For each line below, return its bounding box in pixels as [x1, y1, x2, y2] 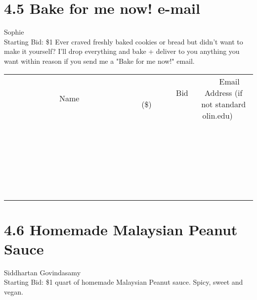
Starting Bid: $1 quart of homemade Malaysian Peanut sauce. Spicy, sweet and [4, 277, 243, 287]
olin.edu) [202, 109, 233, 121]
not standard [201, 98, 246, 110]
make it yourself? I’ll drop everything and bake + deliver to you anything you [4, 46, 240, 56]
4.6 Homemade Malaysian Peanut [4, 219, 238, 239]
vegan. [4, 287, 23, 297]
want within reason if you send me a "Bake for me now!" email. [4, 55, 195, 66]
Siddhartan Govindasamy [4, 267, 81, 277]
